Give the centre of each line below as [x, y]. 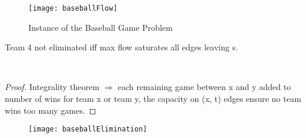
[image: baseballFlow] [73, 8]
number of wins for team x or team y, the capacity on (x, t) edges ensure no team [153, 99]
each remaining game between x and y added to [204, 87]
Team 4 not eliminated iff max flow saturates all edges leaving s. [121, 47]
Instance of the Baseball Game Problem [101, 27]
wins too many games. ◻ [51, 110]
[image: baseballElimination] [88, 129]
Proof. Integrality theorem [52, 87]
